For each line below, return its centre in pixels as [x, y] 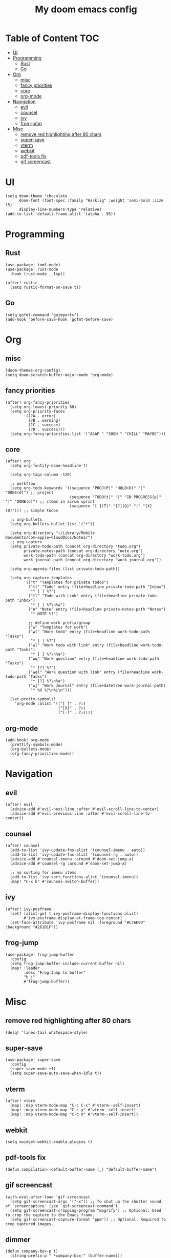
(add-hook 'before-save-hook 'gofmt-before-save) [59, 319]
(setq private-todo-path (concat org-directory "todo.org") [75, 547]
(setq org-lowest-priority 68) [43, 407]
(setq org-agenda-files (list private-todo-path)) [65, 569]
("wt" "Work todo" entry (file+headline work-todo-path [89, 632]
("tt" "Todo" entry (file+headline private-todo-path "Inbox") [97, 587]
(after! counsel [23, 846]
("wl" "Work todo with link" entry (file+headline [83, 645]
